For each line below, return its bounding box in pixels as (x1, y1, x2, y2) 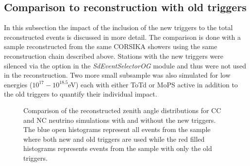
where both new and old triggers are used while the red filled (23, 133, 205, 144)
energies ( (4, 79, 33, 89)
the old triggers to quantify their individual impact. (4, 89, 157, 99)
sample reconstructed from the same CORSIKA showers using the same (4, 41, 217, 51)
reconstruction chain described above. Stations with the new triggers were (4, 50, 224, 61)
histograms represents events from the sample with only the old (23, 143, 212, 153)
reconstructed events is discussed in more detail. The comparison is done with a (4, 32, 241, 42)
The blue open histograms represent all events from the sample (23, 124, 211, 134)
